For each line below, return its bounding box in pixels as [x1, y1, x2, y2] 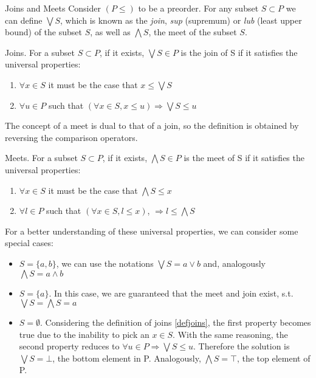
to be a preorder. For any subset [138, 2, 259, 14]
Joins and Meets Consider [5, 2, 101, 14]
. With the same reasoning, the [173, 328, 288, 340]
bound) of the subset [5, 26, 82, 38]
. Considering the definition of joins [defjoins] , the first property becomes [40, 316, 311, 329]
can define [5, 13, 43, 26]
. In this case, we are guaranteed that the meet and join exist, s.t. [49, 286, 294, 299]
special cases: [5, 236, 53, 249]
